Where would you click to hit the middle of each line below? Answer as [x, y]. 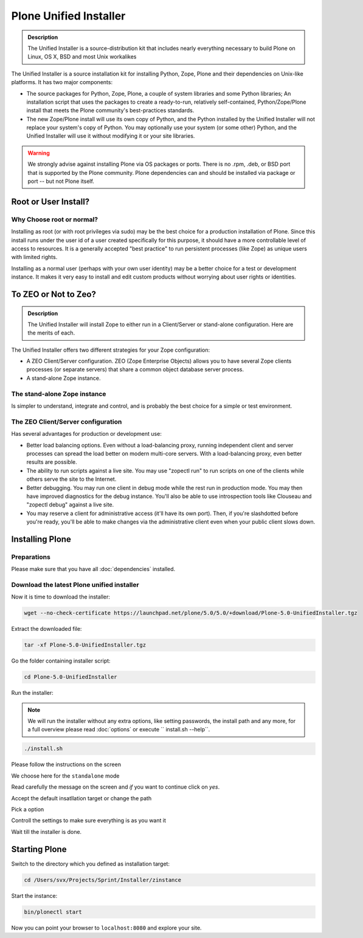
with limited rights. [34, 257]
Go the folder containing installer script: [61, 661]
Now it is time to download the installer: [61, 597]
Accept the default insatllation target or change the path [81, 798]
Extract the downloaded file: [47, 629]
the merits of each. [51, 333]
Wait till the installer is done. [47, 831]
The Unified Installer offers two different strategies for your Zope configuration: [111, 350]
